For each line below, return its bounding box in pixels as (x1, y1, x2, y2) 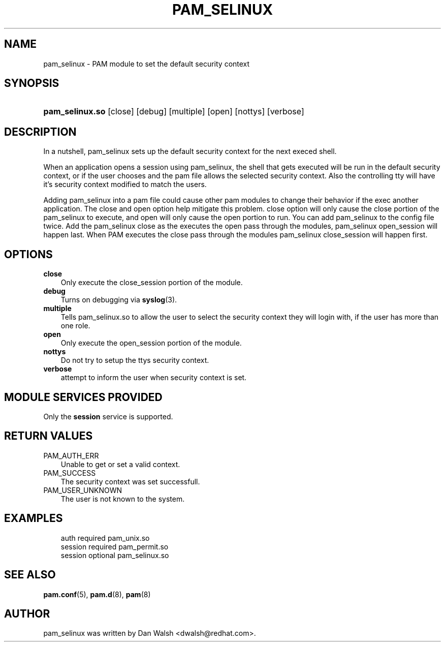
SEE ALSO (4, 568, 56, 581)
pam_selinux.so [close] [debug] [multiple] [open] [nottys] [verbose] (43, 106, 304, 117)
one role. (60, 321, 90, 330)
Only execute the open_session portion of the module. (60, 339, 242, 348)
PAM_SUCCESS (43, 468, 96, 477)
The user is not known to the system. (60, 494, 185, 503)
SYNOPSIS (4, 77, 59, 90)
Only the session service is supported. (43, 412, 173, 421)
